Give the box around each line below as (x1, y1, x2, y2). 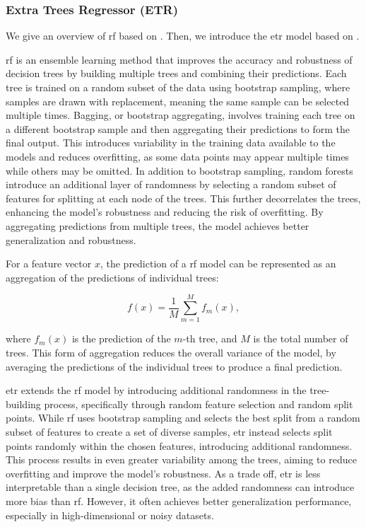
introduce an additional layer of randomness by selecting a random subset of (6, 177, 336, 192)
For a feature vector (6, 256, 92, 271)
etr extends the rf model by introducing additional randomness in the (6, 383, 307, 398)
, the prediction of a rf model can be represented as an (100, 256, 336, 271)
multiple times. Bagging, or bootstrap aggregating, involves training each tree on (6, 108, 355, 122)
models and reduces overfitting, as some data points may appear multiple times (6, 149, 349, 163)
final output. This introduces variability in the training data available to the (6, 135, 336, 150)
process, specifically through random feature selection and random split (44, 396, 353, 411)
